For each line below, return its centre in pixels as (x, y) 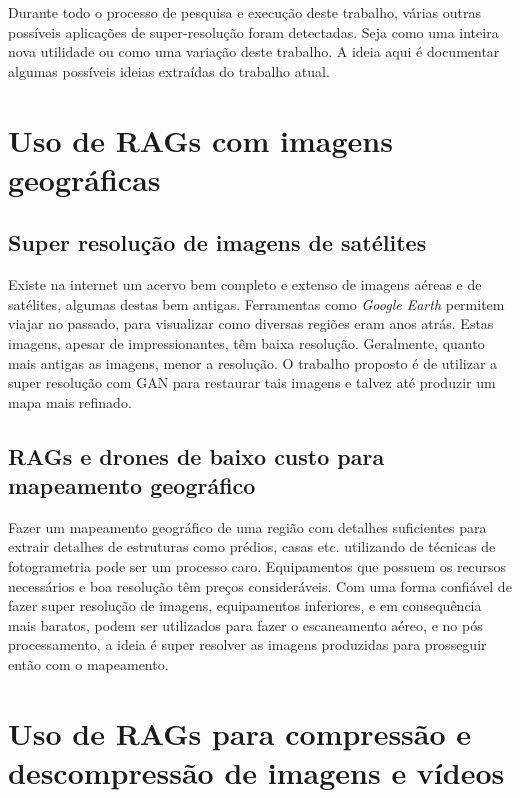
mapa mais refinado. (70, 401)
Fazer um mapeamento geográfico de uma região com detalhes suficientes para (247, 526)
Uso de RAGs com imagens (200, 139)
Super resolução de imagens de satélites (217, 242)
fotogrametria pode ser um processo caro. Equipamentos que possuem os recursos (257, 566)
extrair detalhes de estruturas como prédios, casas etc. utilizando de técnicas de (252, 546)
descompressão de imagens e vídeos (256, 772)
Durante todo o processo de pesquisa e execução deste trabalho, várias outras (245, 12)
